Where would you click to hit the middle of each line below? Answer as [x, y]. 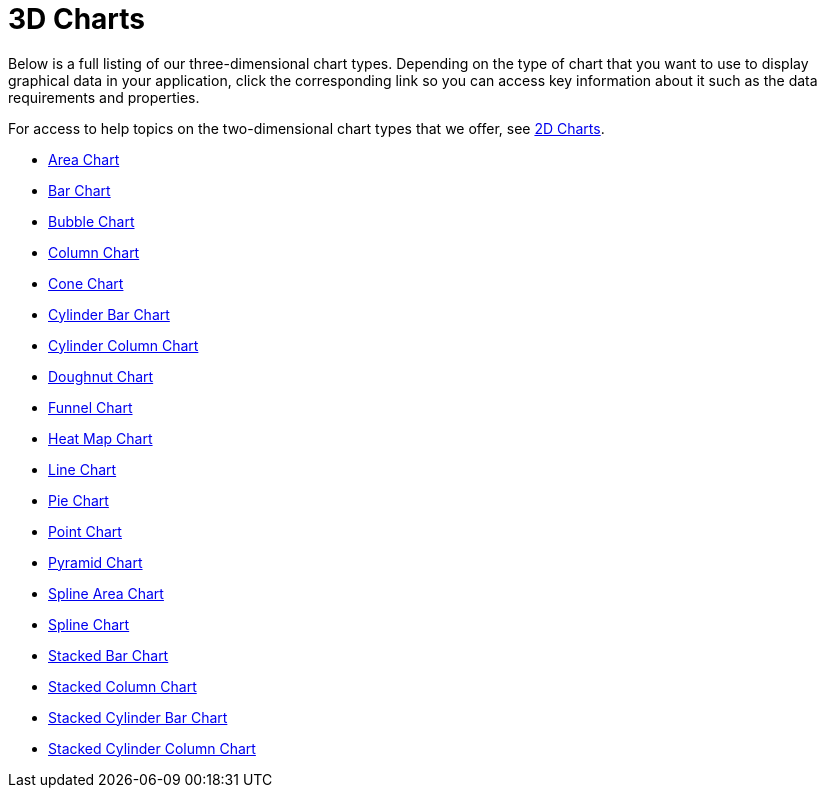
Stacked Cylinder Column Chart [152, 748]
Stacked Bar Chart [108, 655]
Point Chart [85, 531]
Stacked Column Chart [122, 686]
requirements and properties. [104, 97]
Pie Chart [78, 500]
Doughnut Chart [101, 376]
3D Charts [77, 19]
